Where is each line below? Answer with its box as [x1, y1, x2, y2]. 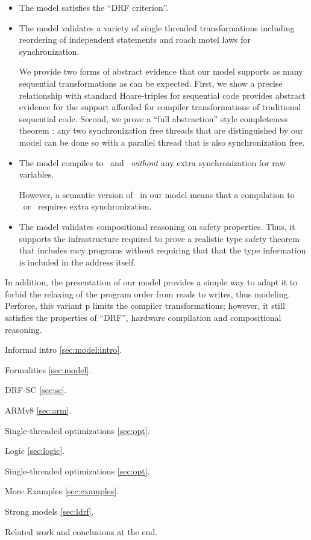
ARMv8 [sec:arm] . [5, 404, 72, 417]
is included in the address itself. [19, 255, 136, 268]
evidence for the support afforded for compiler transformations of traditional [19, 101, 301, 113]
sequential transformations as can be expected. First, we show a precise [19, 76, 283, 89]
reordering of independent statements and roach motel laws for [19, 33, 251, 46]
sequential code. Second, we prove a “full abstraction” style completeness [19, 112, 288, 125]
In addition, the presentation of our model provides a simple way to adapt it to [5, 276, 298, 288]
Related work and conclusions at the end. [5, 525, 158, 538]
